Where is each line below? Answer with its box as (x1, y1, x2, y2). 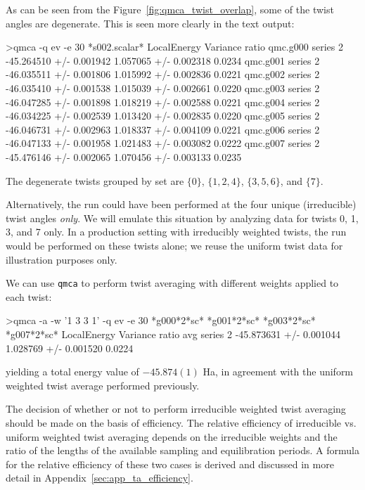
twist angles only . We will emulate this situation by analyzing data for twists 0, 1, (6, 210, 359, 225)
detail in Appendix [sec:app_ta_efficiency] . (6, 470, 193, 485)
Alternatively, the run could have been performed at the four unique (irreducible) (6, 197, 357, 212)
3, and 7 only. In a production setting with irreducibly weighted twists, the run (6, 224, 347, 239)
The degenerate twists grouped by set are (6, 173, 184, 188)
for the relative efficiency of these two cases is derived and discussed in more (6, 456, 334, 471)
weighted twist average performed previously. (6, 378, 200, 392)
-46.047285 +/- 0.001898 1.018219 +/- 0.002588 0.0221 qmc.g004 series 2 (6, 94, 320, 109)
